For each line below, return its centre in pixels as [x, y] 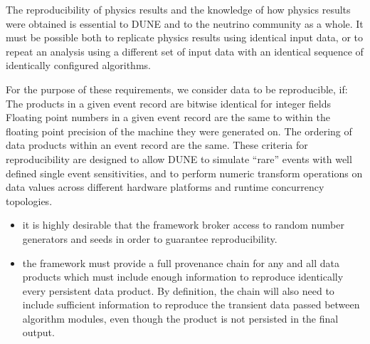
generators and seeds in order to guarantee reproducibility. [150, 238]
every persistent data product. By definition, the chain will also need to [178, 290]
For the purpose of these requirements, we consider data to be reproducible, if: [177, 89]
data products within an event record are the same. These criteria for [157, 145]
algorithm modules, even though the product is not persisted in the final [180, 318]
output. [38, 332]
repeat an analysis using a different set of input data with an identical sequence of [185, 51]
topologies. [29, 200]
